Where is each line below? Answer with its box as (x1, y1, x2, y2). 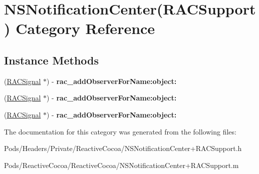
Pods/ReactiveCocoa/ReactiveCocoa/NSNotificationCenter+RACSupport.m (4, 159, 239, 170)
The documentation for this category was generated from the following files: (4, 126, 236, 136)
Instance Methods (4, 52, 99, 67)
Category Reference (16, 18, 155, 38)
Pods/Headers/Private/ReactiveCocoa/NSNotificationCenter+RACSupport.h (4, 143, 242, 153)
